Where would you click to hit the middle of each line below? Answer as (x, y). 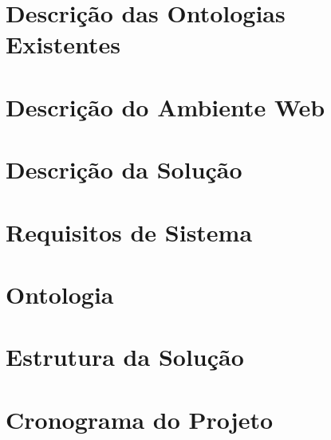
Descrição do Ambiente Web (165, 106)
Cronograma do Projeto (140, 419)
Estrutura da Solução (125, 357)
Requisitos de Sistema (129, 232)
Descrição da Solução (124, 169)
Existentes (63, 44)
